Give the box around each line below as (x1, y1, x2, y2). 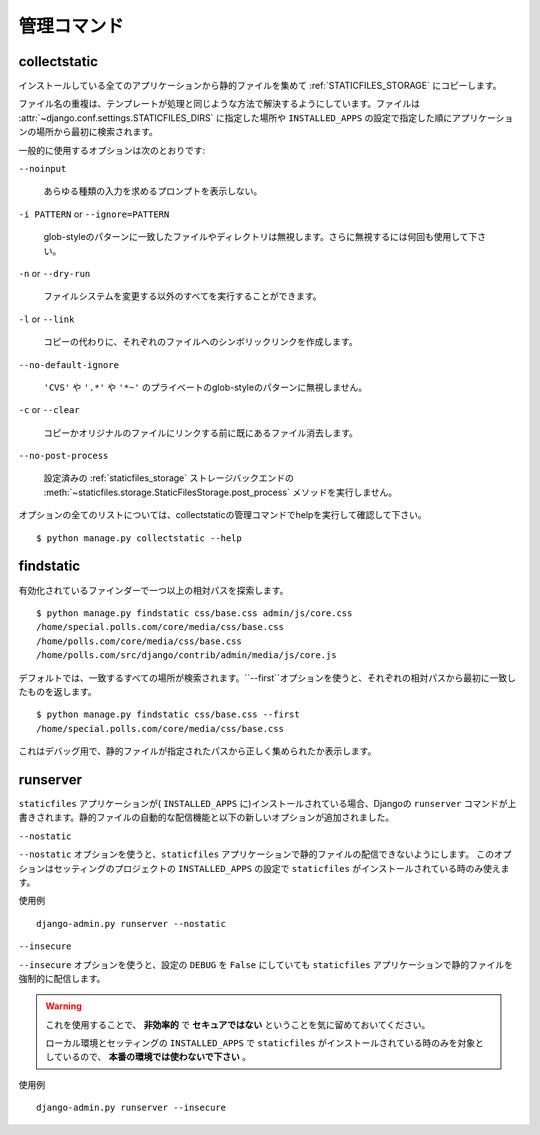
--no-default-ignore (18, 359, 120, 370)
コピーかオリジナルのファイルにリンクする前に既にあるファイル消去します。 (43, 426, 359, 439)
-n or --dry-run (18, 267, 91, 279)
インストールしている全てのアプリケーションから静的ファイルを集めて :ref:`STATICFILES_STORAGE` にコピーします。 (18, 80, 502, 92)
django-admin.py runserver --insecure (36, 1102, 227, 1114)
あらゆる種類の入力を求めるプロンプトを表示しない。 (43, 185, 263, 197)
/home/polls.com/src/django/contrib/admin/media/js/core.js (36, 650, 337, 661)
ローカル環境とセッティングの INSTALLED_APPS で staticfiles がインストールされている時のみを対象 (45, 1037, 475, 1049)
